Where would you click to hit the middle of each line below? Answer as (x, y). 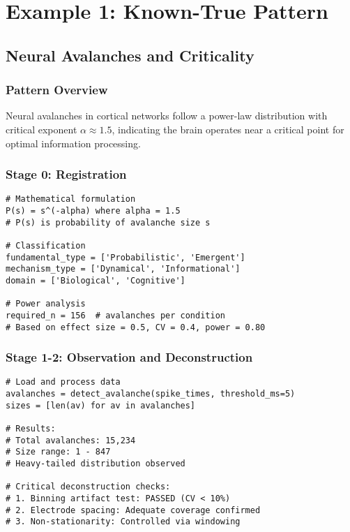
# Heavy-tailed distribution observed (96, 464)
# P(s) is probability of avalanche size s (108, 222)
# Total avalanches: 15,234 (71, 440)
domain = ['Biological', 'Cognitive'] (96, 280)
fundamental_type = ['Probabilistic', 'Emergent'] (125, 257)
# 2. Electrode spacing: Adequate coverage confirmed (133, 510)
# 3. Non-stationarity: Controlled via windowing (123, 522)
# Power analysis (46, 304)
